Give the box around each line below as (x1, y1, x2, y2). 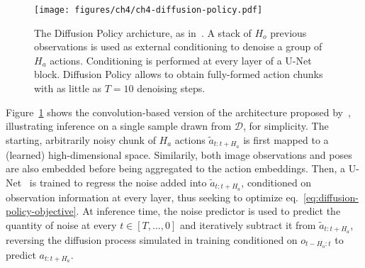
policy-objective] (6, 203, 77, 218)
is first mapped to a (243, 132, 329, 147)
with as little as (34, 81, 102, 96)
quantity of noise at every (6, 217, 117, 232)
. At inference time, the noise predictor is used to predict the (76, 203, 341, 218)
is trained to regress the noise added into (29, 174, 207, 189)
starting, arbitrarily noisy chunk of (6, 132, 156, 147)
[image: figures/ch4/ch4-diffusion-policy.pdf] (34, 5, 263, 15)
